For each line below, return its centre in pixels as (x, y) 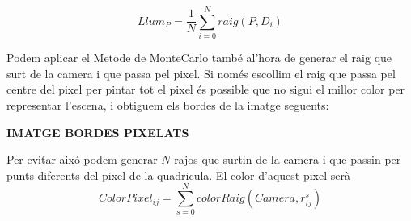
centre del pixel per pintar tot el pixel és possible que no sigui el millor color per (206, 89)
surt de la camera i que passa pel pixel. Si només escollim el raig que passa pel (201, 73)
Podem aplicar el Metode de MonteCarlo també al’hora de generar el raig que (199, 58)
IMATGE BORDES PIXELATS (98, 132)
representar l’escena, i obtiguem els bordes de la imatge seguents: (168, 104)
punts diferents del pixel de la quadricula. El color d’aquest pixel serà (178, 175)
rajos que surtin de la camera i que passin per (288, 159)
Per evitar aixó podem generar (82, 159)
